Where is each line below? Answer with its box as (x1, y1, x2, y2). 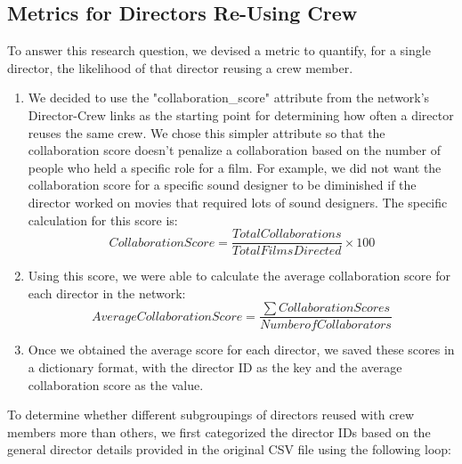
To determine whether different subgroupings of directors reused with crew (7, 405, 415, 424)
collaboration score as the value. (28, 375, 204, 394)
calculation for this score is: (28, 210, 178, 229)
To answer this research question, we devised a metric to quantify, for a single (7, 41, 431, 60)
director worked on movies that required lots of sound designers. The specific (28, 192, 448, 211)
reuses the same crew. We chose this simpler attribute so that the (28, 123, 385, 142)
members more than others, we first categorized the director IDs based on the (7, 422, 431, 441)
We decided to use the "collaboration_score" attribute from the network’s (28, 88, 430, 107)
